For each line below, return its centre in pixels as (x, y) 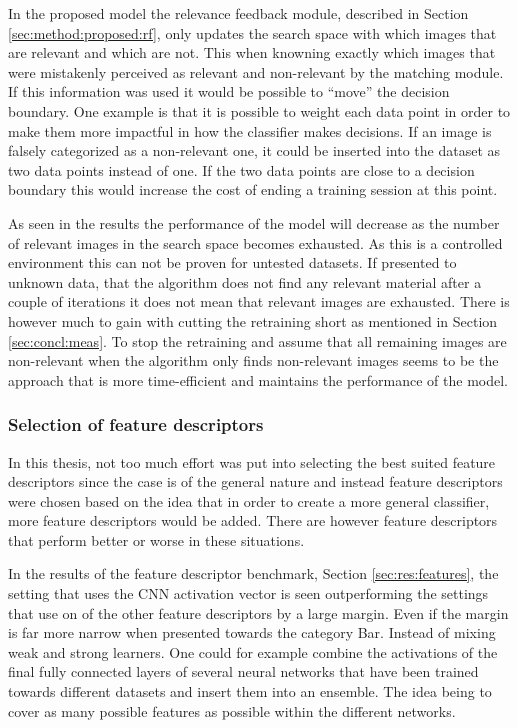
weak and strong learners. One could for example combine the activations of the (253, 651)
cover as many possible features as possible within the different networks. (232, 710)
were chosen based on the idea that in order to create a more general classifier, (249, 500)
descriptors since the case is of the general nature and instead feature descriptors (255, 481)
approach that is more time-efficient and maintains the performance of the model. (258, 379)
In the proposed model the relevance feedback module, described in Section (238, 13)
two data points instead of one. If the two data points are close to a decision (241, 169)
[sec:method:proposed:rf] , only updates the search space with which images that (252, 32)
